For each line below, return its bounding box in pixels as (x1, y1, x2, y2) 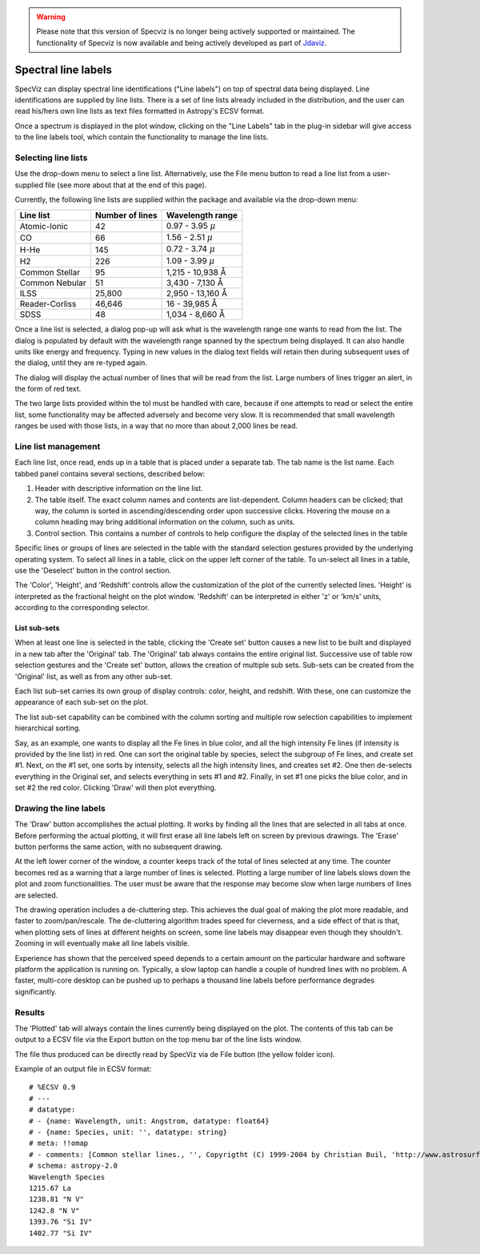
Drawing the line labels (14, 802, 106, 814)
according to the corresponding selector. (14, 603, 150, 613)
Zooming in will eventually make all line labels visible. (14, 938, 190, 948)
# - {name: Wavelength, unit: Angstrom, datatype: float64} (29, 1116, 270, 1125)
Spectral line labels (14, 62, 112, 76)
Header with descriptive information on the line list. (34, 484, 203, 493)
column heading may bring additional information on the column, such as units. (34, 517, 295, 527)
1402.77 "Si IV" (29, 1228, 93, 1237)
